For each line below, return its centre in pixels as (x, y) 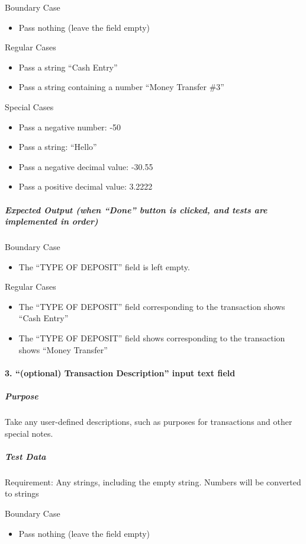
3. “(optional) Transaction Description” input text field (120, 372)
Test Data (25, 456)
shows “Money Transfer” (63, 349)
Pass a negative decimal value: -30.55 (86, 166)
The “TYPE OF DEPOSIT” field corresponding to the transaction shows (152, 306)
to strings (22, 493)
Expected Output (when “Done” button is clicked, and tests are (136, 209)
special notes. (29, 433)
